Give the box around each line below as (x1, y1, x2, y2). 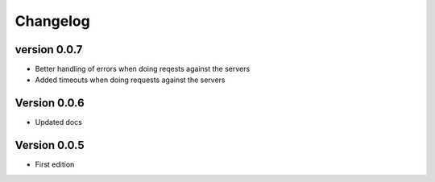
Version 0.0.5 (14, 139, 85, 152)
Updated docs (35, 118, 82, 127)
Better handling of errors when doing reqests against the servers (35, 64, 251, 74)
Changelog (14, 12, 90, 30)
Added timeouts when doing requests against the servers (35, 75, 226, 85)
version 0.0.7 (14, 43, 83, 56)
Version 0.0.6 (14, 97, 85, 110)
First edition (35, 159, 75, 169)
